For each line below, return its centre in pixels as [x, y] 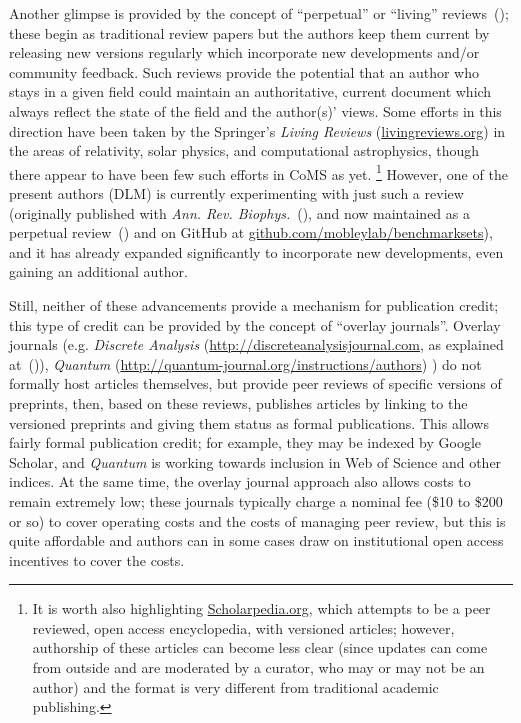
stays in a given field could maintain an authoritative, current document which [250, 91]
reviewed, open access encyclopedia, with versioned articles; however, [243, 627]
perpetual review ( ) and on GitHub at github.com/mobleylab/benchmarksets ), [251, 232]
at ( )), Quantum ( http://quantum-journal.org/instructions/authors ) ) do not [245, 363]
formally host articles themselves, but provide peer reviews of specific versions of [255, 383]
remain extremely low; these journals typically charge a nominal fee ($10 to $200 [256, 500]
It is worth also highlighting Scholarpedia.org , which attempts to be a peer [261, 608]
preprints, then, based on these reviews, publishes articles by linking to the [238, 402]
